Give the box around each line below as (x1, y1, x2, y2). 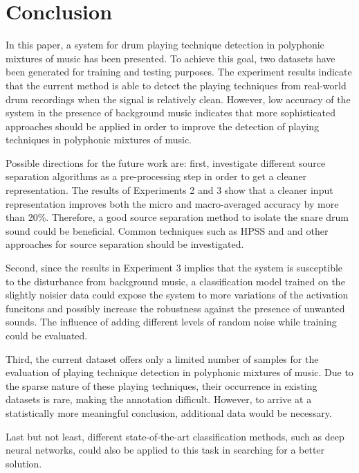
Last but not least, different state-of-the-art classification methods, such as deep (6, 429, 344, 443)
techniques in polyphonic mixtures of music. (6, 132, 192, 147)
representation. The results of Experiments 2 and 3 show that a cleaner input (6, 183, 333, 197)
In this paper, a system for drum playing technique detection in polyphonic (6, 37, 324, 52)
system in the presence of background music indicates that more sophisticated (6, 105, 336, 120)
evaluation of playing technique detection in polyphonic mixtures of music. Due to (6, 365, 353, 380)
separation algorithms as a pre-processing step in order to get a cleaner (6, 169, 307, 184)
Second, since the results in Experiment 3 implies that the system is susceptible (6, 260, 343, 275)
